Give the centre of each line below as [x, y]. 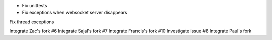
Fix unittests [35, 6]
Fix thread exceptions [32, 22]
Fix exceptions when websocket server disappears [75, 13]
